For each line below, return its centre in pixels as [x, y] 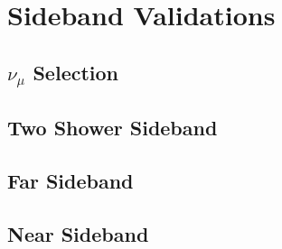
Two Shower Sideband [113, 128]
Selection [76, 72]
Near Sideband [78, 233]
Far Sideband [70, 181]
